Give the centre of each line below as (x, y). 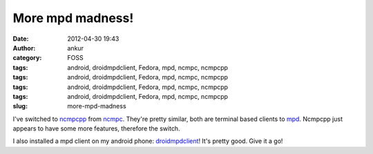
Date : (21, 39)
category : (27, 58)
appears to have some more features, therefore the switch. (96, 128)
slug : (20, 106)
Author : (24, 48)
